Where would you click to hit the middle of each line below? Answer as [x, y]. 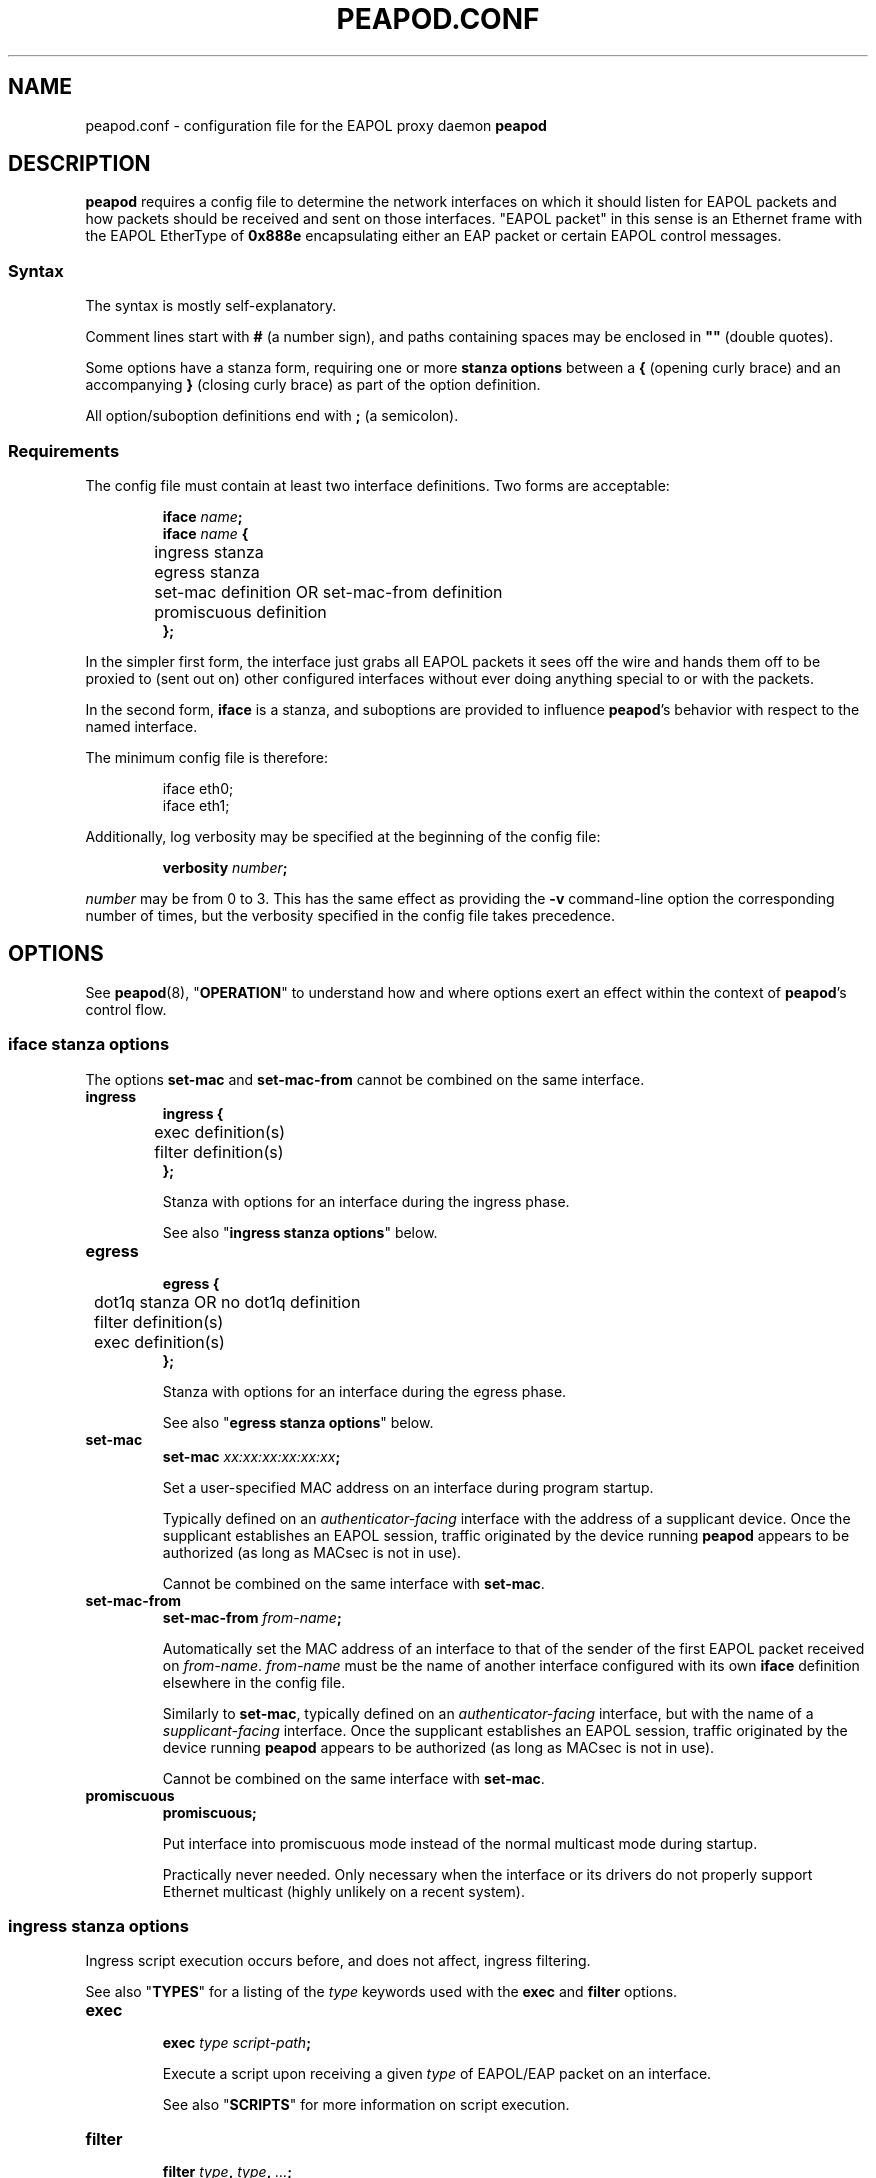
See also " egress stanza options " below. [298, 1422]
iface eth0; [198, 788]
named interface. [141, 726]
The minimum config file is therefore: [207, 757]
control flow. [126, 1009]
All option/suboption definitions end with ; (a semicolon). [272, 416]
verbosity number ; [225, 867]
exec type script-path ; [236, 2043]
